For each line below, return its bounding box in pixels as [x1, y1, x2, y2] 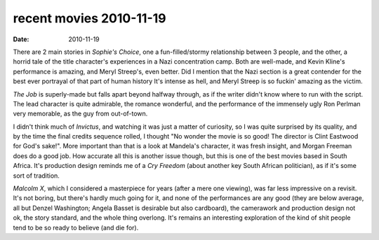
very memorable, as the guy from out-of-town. [13, 109, 148, 118]
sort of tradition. [13, 171, 60, 180]
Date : [13, 35, 29, 43]
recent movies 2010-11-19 [13, 10, 166, 26]
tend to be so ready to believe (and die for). [13, 223, 139, 232]
